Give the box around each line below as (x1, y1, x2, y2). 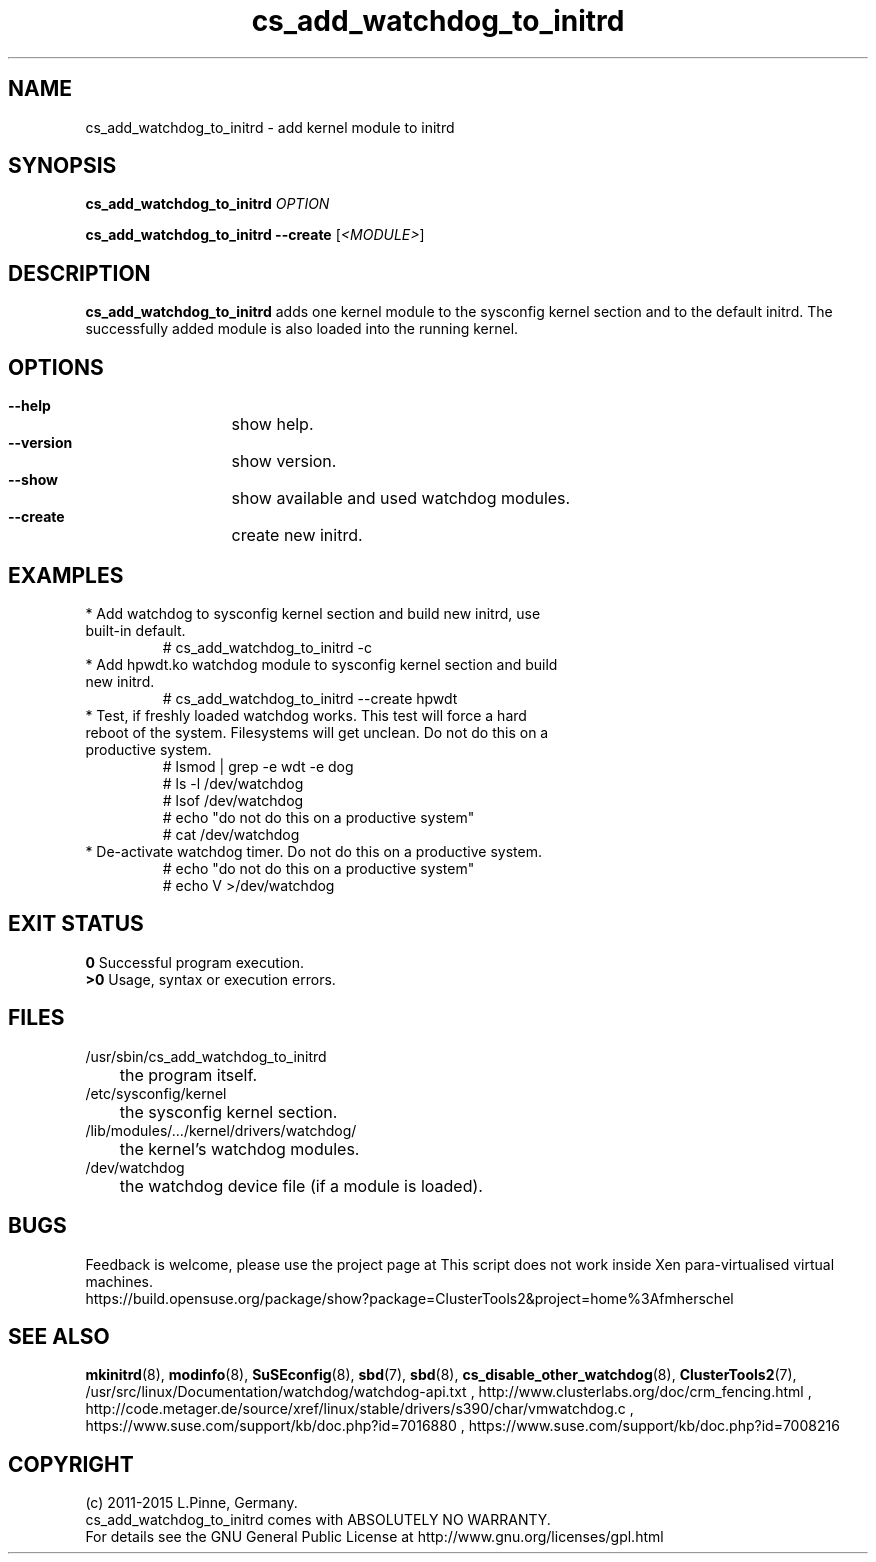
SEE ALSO (8, 1323, 110, 1349)
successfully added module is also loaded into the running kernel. (85, 320, 519, 338)
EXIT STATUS (8, 911, 144, 937)
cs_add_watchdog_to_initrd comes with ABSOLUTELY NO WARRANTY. (85, 1511, 551, 1529)
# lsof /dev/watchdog (162, 791, 304, 809)
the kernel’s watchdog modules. (119, 1138, 360, 1159)
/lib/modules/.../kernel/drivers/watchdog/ (85, 1121, 357, 1139)
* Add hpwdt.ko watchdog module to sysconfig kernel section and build (85, 655, 558, 673)
